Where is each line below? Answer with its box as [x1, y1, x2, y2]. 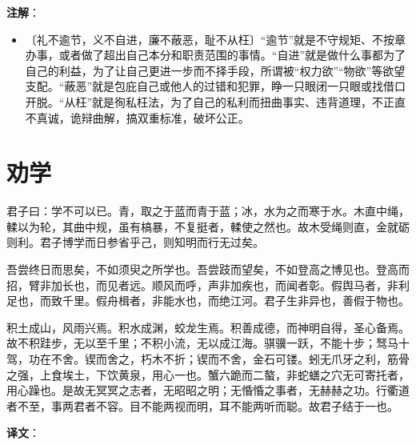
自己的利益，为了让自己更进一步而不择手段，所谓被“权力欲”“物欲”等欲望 [25, 62, 406, 78]
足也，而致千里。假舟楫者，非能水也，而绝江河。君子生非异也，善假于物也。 [6, 292, 410, 309]
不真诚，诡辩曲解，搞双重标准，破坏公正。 [25, 109, 250, 126]
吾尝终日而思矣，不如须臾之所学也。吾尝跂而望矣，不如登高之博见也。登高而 [6, 261, 410, 278]
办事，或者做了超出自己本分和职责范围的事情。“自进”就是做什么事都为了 [25, 46, 406, 63]
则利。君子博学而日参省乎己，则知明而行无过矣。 [6, 234, 264, 251]
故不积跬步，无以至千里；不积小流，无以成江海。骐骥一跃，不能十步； [6, 335, 376, 351]
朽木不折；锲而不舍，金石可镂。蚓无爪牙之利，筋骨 [140, 351, 410, 367]
